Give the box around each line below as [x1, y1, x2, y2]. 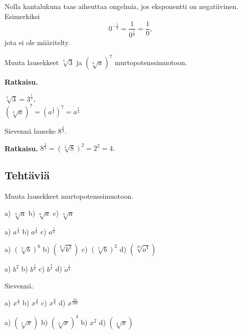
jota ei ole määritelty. [5, 37, 70, 48]
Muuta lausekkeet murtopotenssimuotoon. [5, 191, 133, 201]
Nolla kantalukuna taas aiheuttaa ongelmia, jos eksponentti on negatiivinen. [5, 1, 238, 11]
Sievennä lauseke [5, 125, 56, 136]
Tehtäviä [5, 167, 50, 183]
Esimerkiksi [5, 11, 40, 21]
